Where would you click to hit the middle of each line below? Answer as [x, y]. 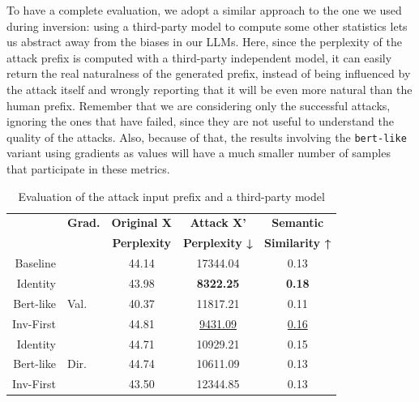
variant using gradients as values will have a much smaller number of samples [199, 153]
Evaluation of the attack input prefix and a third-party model [171, 196]
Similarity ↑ [298, 243]
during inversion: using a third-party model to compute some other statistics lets [207, 26]
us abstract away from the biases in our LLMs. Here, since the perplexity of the [204, 42]
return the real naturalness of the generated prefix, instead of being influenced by [209, 73]
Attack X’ [218, 222]
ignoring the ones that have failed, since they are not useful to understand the [201, 121]
